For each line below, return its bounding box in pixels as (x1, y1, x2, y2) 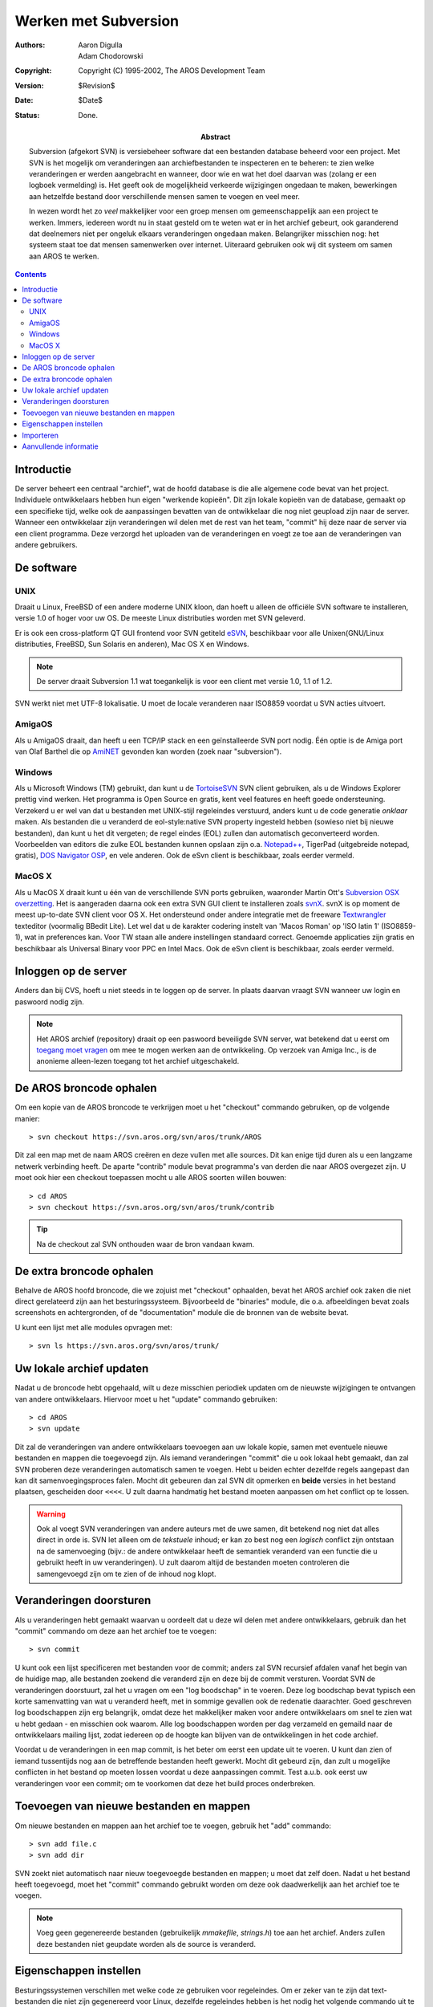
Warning (36, 1509, 66, 1519)
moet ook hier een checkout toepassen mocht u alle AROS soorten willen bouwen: (14, 1173, 287, 1183)
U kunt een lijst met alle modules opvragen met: (14, 1322, 172, 1332)
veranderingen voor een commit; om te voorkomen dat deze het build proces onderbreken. (14, 1778, 316, 1788)
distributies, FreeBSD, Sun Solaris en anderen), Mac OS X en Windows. (14, 639, 249, 649)
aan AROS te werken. (29, 251, 99, 261)
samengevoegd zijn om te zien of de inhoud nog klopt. (36, 1569, 216, 1578)
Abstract (200, 132, 231, 141)
